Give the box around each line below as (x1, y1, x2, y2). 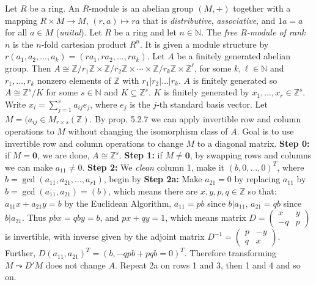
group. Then (5, 61, 51, 74)
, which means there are (108, 184, 198, 197)
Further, (5, 246, 36, 259)
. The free (201, 26, 238, 39)
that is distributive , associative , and (142, 13, 276, 26)
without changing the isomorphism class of (68, 125, 228, 137)
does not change (45, 258, 106, 271)
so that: (248, 184, 277, 197)
